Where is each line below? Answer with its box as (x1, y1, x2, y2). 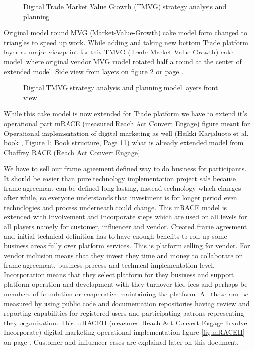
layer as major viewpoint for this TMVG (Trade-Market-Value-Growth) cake (4, 47, 234, 57)
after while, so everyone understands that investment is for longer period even (4, 192, 237, 203)
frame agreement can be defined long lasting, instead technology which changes (4, 183, 241, 193)
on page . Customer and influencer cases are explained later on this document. (4, 337, 239, 347)
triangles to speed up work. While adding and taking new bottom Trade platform (4, 37, 248, 47)
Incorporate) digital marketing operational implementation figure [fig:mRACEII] (4, 327, 245, 337)
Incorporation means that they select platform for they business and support (4, 269, 234, 279)
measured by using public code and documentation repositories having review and (4, 298, 250, 308)
